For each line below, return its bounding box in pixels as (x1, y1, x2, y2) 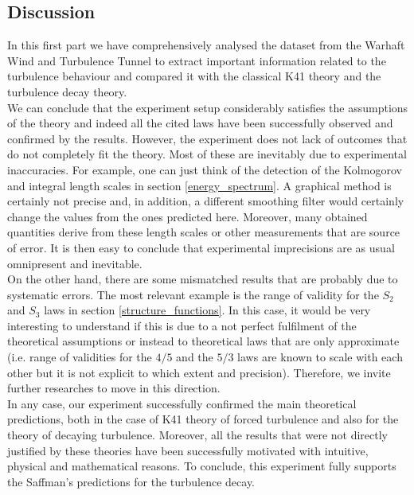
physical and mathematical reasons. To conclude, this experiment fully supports (7, 458, 396, 474)
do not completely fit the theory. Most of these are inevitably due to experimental (7, 146, 407, 162)
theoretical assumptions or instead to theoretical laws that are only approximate (7, 333, 400, 349)
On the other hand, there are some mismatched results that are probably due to (7, 271, 398, 287)
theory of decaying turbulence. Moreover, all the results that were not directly (7, 427, 388, 443)
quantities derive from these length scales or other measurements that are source (7, 224, 400, 240)
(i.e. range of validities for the (7, 349, 152, 365)
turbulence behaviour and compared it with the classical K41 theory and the (7, 68, 381, 84)
